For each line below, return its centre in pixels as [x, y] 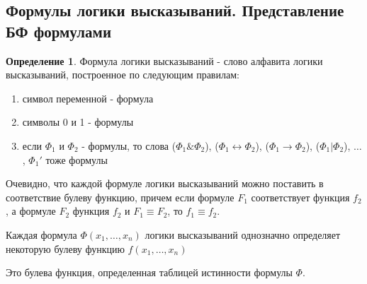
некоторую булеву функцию [65, 248]
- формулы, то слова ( [129, 145]
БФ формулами [59, 31]
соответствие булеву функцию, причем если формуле [120, 197]
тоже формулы [77, 159]
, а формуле [31, 211]
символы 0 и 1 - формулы [78, 122]
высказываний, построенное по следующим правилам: [123, 75]
